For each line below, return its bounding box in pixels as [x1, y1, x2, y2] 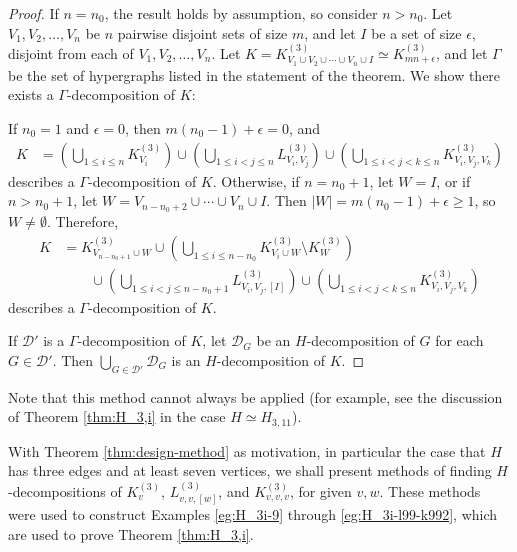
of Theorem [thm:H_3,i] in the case [8, 406, 226, 427]
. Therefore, [46, 211, 119, 232]
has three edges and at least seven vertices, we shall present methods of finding [8, 460, 492, 481]
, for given [289, 480, 352, 501]
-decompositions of [8, 480, 122, 501]
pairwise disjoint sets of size [117, 22, 288, 43]
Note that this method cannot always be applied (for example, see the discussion [8, 386, 503, 407]
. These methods [379, 480, 481, 501]
